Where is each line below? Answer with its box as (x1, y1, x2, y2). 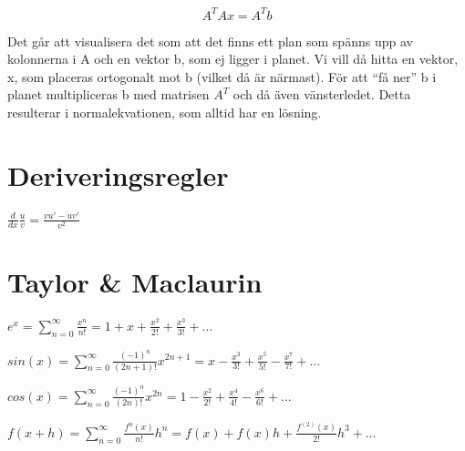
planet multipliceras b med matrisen (7, 85, 210, 104)
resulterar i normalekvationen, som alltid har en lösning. (7, 102, 322, 121)
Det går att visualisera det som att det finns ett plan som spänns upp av (7, 31, 413, 50)
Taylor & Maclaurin (7, 262, 263, 300)
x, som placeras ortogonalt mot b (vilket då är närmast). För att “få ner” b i (7, 67, 437, 86)
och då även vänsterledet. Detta (232, 85, 411, 104)
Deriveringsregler (7, 156, 229, 193)
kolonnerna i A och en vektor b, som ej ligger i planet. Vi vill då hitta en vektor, (7, 49, 459, 68)
